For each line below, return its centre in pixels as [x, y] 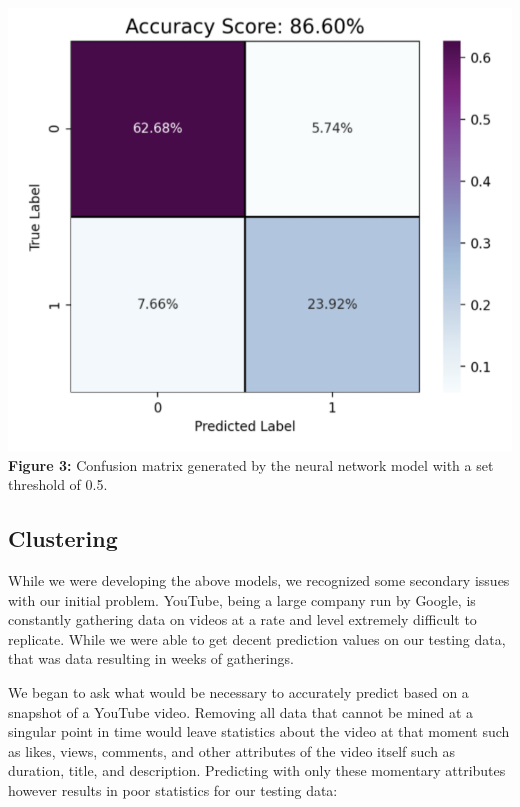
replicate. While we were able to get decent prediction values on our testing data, [257, 638]
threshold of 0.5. [58, 484]
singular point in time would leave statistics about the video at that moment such [259, 731]
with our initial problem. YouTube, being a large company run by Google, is [242, 599]
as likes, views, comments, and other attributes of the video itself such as [232, 750]
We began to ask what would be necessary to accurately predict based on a [238, 692]
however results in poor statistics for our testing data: [173, 789]
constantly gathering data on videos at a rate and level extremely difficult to [242, 619]
